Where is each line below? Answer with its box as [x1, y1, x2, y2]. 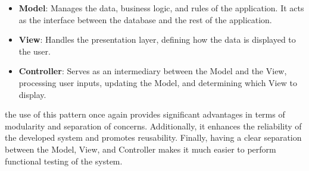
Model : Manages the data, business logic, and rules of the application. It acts [18, 2, 304, 14]
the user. [18, 45, 51, 57]
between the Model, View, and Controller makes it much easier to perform [5, 142, 276, 155]
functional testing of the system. [5, 154, 123, 167]
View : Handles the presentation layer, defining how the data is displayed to [18, 33, 296, 46]
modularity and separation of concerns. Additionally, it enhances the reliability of [5, 119, 302, 132]
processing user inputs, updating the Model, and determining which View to [18, 76, 297, 88]
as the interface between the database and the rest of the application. [18, 13, 272, 26]
